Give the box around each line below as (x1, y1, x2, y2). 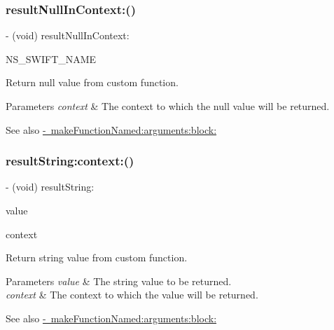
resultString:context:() (6, 152, 134, 170)
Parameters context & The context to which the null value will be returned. (6, 99, 330, 113)
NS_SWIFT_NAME (6, 51, 97, 66)
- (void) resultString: (6, 179, 95, 194)
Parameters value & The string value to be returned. (6, 273, 232, 288)
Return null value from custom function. (6, 75, 179, 90)
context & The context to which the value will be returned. (6, 287, 258, 302)
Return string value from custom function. (6, 250, 188, 265)
